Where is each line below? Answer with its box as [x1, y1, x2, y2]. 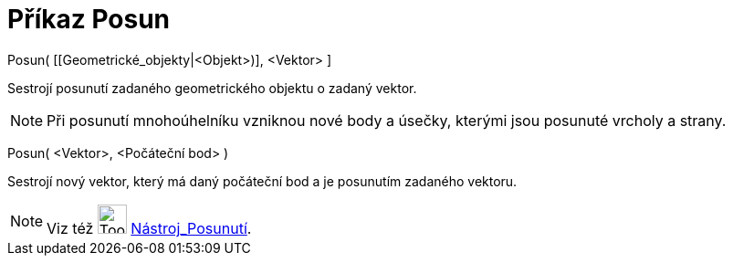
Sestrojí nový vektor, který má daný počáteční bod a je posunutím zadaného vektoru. [7, 173, 518, 189]
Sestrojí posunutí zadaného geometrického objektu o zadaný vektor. [7, 79, 417, 96]
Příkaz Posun [7, 4, 171, 35]
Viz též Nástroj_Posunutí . [47, 218, 252, 237]
